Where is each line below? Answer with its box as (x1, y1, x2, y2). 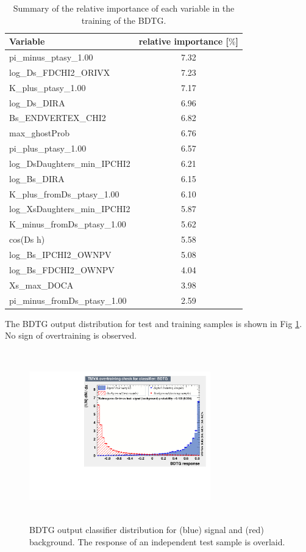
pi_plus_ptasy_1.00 (9, 142, 87, 155)
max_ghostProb (9, 127, 70, 139)
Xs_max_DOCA (9, 278, 74, 291)
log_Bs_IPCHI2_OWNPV (9, 248, 112, 260)
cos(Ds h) (9, 233, 45, 246)
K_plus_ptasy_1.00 (9, 81, 86, 94)
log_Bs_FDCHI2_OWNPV (9, 263, 115, 276)
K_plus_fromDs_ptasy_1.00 (9, 187, 119, 200)
